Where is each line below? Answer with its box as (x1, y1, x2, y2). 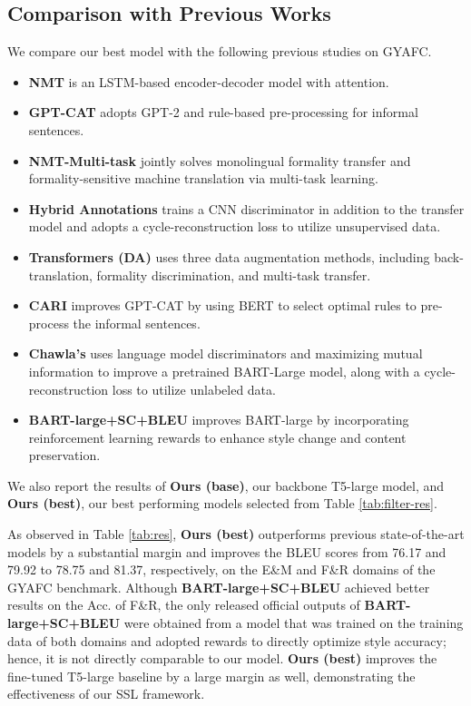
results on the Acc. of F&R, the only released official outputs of (7, 595, 360, 614)
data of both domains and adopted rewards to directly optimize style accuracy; (7, 631, 446, 650)
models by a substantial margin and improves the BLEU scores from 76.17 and (7, 542, 446, 561)
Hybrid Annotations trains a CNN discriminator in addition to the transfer (28, 199, 465, 218)
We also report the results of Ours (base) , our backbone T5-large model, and (7, 476, 445, 495)
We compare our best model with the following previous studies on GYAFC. (7, 42, 432, 61)
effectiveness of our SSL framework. (7, 684, 205, 703)
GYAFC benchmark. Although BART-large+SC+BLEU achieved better (7, 577, 430, 596)
